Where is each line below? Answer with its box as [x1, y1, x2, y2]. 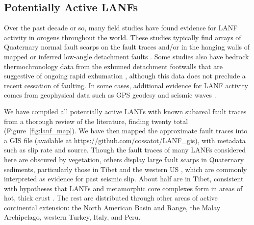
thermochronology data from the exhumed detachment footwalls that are [4, 61, 223, 71]
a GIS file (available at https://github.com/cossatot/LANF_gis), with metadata [4, 135, 246, 145]
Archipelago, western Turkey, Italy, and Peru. [4, 212, 141, 222]
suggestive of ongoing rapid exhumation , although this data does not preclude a [4, 71, 246, 81]
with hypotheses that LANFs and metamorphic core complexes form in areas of [4, 183, 243, 193]
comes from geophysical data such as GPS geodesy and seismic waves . [4, 90, 216, 100]
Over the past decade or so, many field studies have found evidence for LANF [4, 23, 238, 33]
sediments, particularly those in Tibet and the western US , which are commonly [4, 164, 247, 174]
